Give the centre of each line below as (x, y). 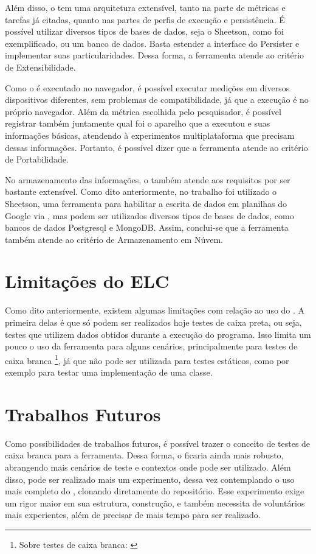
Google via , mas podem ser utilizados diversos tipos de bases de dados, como (149, 215)
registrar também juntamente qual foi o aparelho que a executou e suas (138, 123)
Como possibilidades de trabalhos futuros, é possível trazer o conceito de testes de (158, 443)
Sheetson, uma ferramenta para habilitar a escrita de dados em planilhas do (146, 203)
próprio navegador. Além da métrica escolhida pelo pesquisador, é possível (143, 111)
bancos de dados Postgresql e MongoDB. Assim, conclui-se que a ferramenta (147, 227)
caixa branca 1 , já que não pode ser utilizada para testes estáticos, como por (147, 359)
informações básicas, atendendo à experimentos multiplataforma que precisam (150, 135)
